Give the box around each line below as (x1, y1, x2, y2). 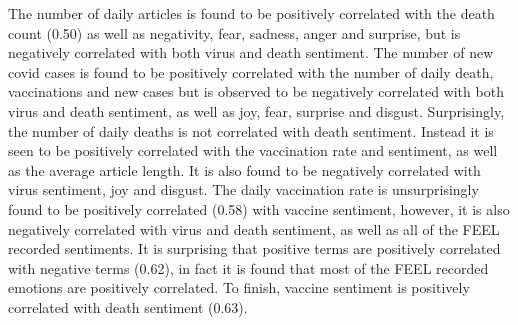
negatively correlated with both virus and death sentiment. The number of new (8, 42, 494, 63)
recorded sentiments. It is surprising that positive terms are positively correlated (8, 238, 501, 259)
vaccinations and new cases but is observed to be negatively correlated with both (8, 81, 504, 102)
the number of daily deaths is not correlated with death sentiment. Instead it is (8, 120, 494, 141)
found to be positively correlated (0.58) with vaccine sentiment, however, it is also (8, 198, 510, 219)
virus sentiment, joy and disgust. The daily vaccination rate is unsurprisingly (8, 179, 479, 200)
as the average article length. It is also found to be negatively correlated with (8, 159, 481, 180)
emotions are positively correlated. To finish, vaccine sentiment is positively (8, 277, 470, 298)
